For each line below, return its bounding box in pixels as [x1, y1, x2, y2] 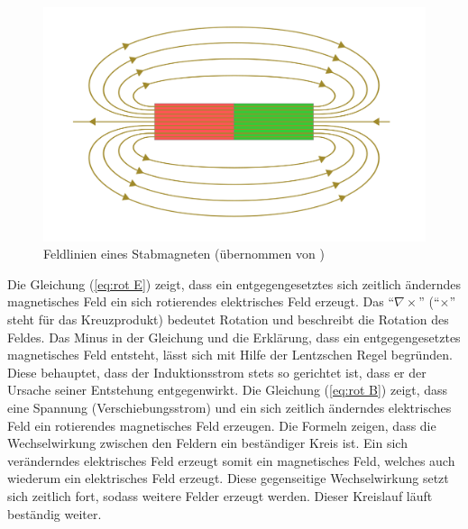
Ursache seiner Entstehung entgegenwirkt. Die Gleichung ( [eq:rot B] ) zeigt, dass [7, 380, 448, 399]
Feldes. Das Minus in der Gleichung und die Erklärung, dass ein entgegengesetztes [7, 327, 461, 346]
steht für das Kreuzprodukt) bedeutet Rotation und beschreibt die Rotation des [7, 309, 449, 328]
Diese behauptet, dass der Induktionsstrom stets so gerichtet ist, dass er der [7, 362, 427, 381]
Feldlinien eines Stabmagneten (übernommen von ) [43, 244, 325, 263]
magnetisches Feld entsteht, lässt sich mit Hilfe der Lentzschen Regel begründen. [7, 345, 453, 364]
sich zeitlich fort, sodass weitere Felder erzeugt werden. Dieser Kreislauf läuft [7, 486, 433, 505]
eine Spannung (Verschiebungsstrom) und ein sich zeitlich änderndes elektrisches [7, 397, 452, 416]
